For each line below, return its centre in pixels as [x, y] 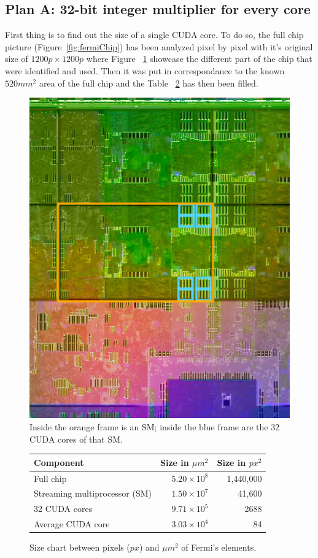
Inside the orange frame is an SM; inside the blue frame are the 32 [155, 426]
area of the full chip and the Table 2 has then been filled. [149, 83]
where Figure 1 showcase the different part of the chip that [199, 59]
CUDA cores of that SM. [76, 439]
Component [59, 462]
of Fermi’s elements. [219, 547]
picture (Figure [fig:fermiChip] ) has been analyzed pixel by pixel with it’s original [159, 46]
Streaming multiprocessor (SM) [93, 493]
